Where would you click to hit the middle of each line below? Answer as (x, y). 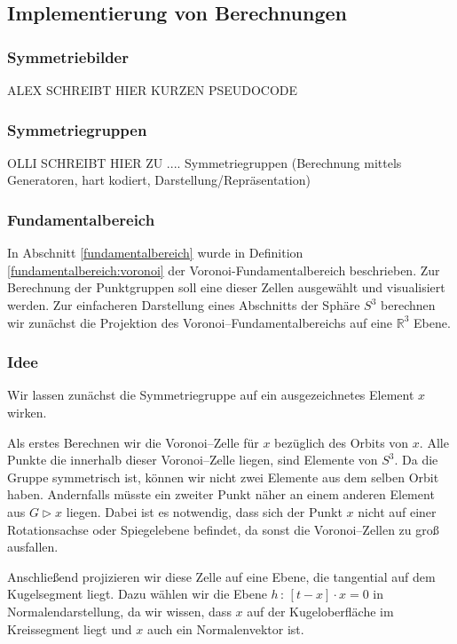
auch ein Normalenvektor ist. (225, 628)
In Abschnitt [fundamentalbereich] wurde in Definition (155, 253)
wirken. (27, 412)
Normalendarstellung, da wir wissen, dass (119, 611)
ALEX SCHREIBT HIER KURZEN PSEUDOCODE (153, 90)
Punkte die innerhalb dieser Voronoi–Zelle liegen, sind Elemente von (193, 460)
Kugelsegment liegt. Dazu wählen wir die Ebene (137, 594)
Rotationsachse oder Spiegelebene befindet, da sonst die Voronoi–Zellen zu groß (223, 529)
